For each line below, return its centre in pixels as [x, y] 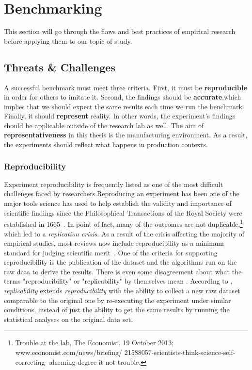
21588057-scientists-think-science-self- [180, 352]
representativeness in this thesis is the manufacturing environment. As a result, [126, 135]
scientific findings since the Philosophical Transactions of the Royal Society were [123, 212]
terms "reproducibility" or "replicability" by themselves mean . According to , [118, 281]
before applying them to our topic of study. [68, 41]
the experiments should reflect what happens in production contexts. [106, 144]
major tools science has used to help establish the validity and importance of [118, 203]
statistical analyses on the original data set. [69, 319]
